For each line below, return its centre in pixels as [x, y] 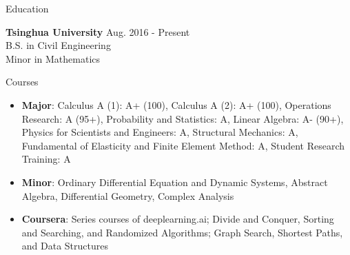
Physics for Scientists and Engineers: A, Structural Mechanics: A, [160, 132]
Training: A [46, 159]
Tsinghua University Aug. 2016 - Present [98, 31]
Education [27, 8]
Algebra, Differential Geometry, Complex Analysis [128, 195]
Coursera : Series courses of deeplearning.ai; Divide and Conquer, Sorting [178, 219]
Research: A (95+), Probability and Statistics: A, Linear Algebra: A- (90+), [183, 118]
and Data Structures [65, 246]
